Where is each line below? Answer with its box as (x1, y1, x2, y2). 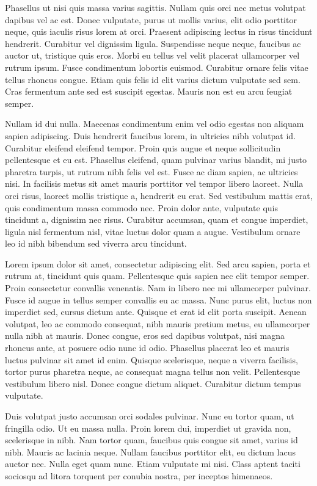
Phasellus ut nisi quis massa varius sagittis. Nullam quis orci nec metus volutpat (5, 1, 306, 13)
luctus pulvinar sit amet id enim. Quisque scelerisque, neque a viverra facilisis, (5, 353, 298, 366)
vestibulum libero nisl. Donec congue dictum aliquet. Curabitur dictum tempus (5, 377, 301, 390)
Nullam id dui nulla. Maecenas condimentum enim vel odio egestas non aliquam (5, 117, 304, 130)
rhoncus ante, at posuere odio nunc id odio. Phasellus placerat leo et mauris (5, 341, 290, 354)
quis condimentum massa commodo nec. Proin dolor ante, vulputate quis (5, 201, 279, 214)
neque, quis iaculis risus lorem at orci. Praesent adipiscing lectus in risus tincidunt (5, 25, 313, 38)
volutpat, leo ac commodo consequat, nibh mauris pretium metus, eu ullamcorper (5, 317, 310, 330)
